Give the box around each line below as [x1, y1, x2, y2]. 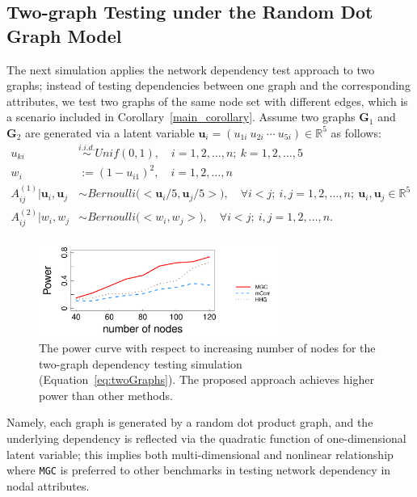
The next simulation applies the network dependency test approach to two [6, 61, 375, 78]
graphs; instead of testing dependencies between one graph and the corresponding [6, 77, 411, 94]
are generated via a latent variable [25, 124, 195, 141]
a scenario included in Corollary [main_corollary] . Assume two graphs [6, 108, 356, 125]
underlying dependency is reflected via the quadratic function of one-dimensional [6, 429, 406, 446]
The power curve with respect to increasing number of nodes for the [39, 339, 376, 356]
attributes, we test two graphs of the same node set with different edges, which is [6, 92, 408, 109]
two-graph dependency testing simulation [39, 355, 242, 372]
